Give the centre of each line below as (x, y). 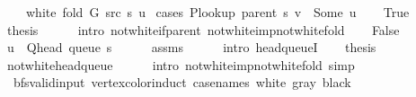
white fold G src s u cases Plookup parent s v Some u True (217, 12)
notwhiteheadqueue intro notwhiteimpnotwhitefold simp (181, 64)
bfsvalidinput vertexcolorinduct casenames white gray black (182, 82)
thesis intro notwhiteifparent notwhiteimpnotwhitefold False (203, 29)
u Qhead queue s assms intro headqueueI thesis (191, 47)
